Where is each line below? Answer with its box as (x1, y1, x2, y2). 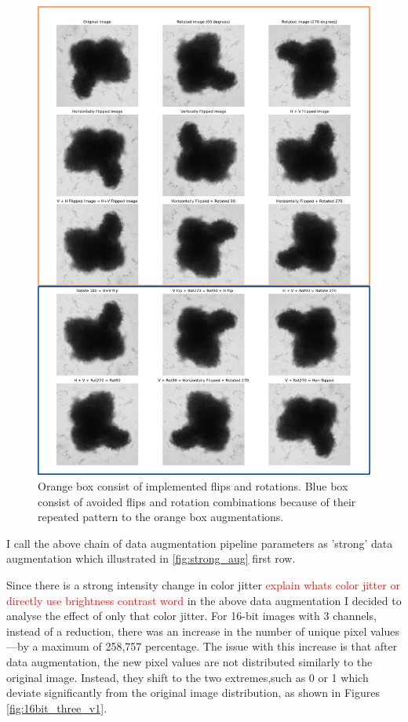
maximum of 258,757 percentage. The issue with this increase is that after (42, 638, 398, 655)
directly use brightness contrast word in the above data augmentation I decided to (6, 592, 402, 608)
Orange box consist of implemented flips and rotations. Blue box (38, 478, 348, 494)
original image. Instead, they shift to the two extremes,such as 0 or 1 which (6, 669, 369, 685)
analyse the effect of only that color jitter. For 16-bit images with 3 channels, (6, 607, 377, 624)
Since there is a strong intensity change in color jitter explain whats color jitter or (6, 577, 400, 593)
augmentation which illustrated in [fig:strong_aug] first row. (6, 550, 296, 567)
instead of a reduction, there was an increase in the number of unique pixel (6, 622, 367, 639)
